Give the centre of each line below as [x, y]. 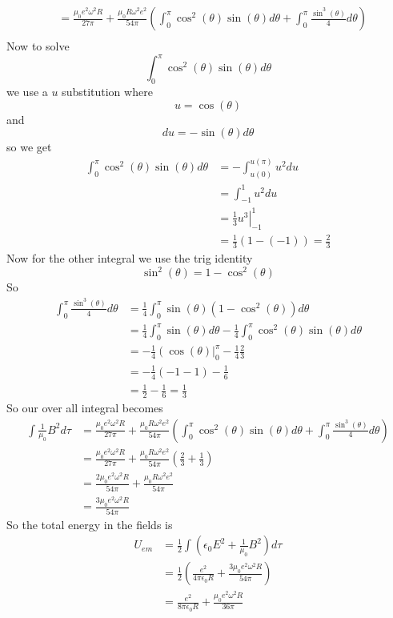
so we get [29, 147]
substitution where [107, 91]
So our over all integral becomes [85, 407]
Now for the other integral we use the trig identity [130, 258]
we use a [27, 91]
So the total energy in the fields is [90, 524]
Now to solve [38, 46]
